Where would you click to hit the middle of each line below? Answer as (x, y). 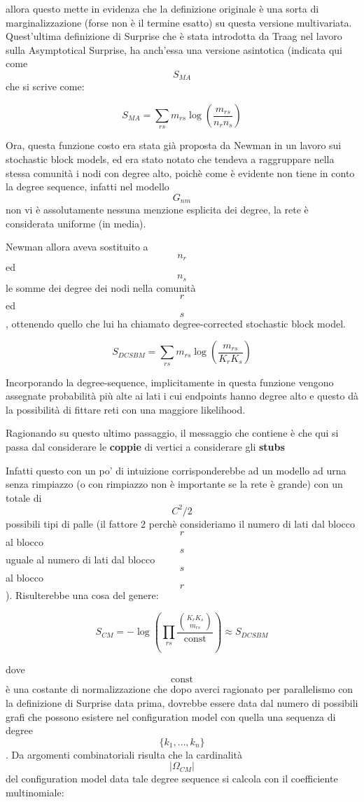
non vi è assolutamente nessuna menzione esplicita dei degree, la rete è (157, 210)
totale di (24, 497)
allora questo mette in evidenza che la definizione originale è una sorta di (162, 8)
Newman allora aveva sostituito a (77, 247)
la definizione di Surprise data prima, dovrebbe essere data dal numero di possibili (182, 703)
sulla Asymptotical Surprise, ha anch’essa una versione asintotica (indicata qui (174, 49)
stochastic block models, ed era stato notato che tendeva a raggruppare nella (170, 159)
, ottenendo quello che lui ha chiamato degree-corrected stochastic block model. (176, 323)
